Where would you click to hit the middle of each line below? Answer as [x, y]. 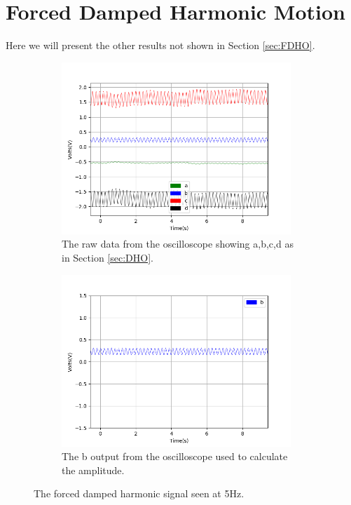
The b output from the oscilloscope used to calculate [175, 456]
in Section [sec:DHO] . [108, 257]
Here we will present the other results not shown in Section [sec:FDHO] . [160, 45]
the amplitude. [93, 470]
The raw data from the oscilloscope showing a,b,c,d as [178, 244]
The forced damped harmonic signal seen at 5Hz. [139, 493]
